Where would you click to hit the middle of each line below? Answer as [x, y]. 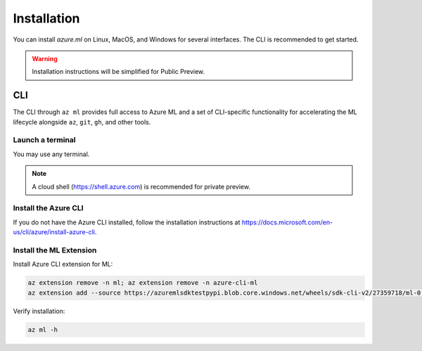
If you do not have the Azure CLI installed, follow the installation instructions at [127, 222]
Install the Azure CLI [48, 208]
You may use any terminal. [51, 154]
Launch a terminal [45, 140]
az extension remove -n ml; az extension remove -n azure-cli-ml [143, 283]
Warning [45, 58]
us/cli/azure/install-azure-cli [54, 232]
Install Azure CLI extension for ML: [63, 264]
